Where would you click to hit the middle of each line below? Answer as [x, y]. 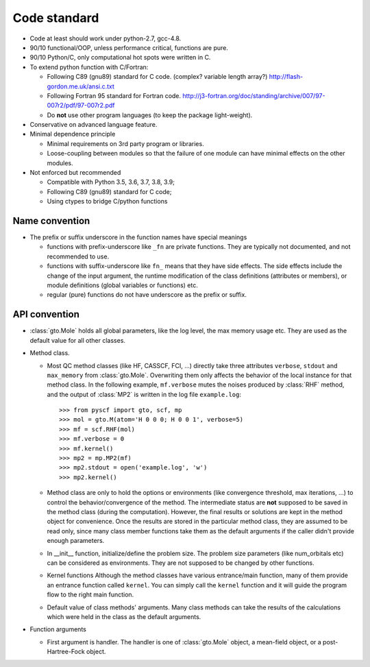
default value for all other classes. [78, 340]
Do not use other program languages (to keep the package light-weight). [150, 115]
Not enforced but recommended [75, 173]
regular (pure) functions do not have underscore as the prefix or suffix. [147, 295]
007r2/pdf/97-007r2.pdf [81, 106]
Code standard [56, 18]
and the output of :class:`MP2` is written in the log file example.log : [144, 394]
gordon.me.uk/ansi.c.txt [81, 86]
